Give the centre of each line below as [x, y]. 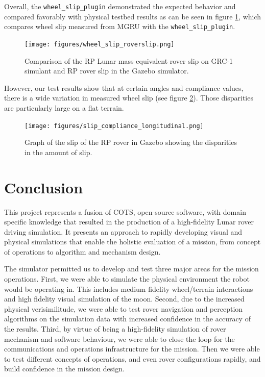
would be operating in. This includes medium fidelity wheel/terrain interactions [129, 288]
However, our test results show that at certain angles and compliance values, [124, 87]
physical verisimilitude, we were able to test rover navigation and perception [124, 308]
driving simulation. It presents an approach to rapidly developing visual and [123, 231]
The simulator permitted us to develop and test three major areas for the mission [131, 269]
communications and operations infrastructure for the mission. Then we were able [132, 349]
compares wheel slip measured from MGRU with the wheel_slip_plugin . [120, 26]
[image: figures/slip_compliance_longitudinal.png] [114, 126]
